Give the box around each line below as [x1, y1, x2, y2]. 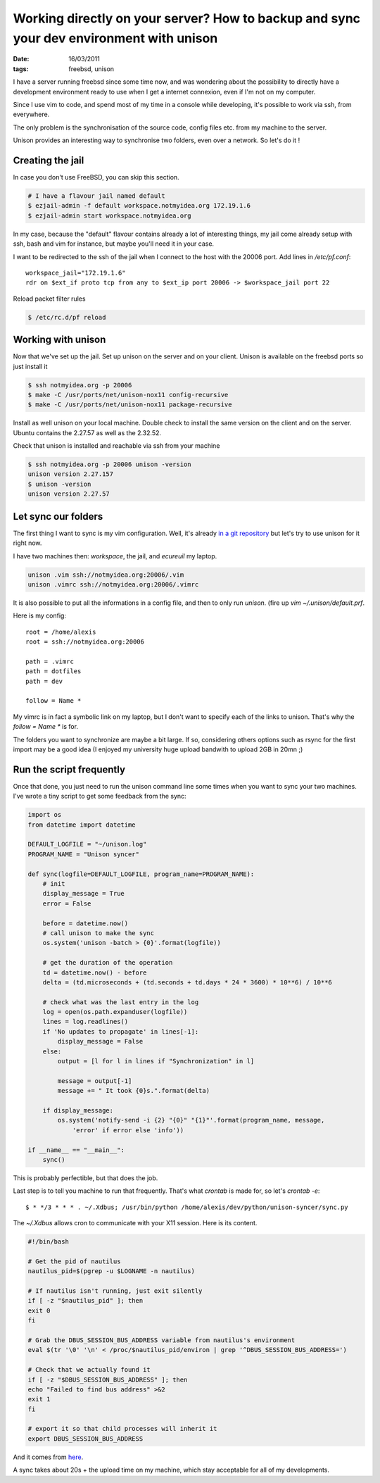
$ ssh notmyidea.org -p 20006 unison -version [27, 461, 191, 468]
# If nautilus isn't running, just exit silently [27, 1287, 203, 1295]
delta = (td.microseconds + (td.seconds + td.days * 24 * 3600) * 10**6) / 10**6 [42, 978, 332, 986]
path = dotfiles [25, 668, 82, 675]
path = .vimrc [25, 657, 74, 665]
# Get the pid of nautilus [27, 1257, 121, 1265]
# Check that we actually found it [27, 1366, 151, 1374]
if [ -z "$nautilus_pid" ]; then [27, 1296, 144, 1305]
